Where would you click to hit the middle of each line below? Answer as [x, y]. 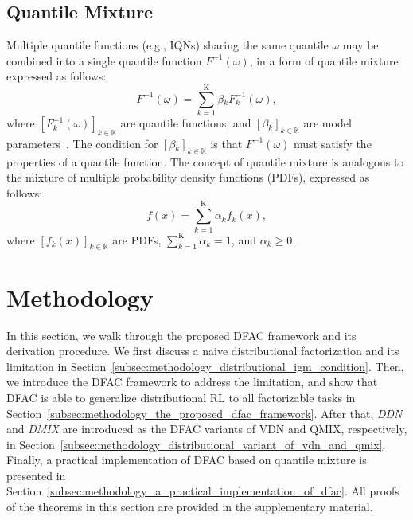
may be [360, 45]
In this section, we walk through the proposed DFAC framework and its [181, 335]
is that [226, 143]
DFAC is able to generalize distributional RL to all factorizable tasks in [181, 397]
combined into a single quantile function [104, 60]
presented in [36, 475]
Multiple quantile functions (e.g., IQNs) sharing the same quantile [168, 45]
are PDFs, [137, 239]
